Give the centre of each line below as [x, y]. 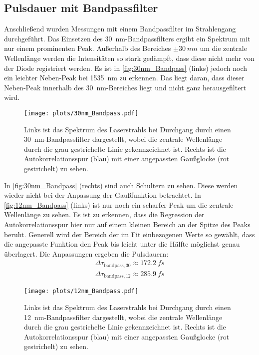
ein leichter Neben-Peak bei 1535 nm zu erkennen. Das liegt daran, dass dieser [124, 78]
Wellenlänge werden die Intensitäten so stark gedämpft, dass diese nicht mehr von [129, 58]
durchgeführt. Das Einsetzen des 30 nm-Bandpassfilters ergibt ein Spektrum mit [127, 38]
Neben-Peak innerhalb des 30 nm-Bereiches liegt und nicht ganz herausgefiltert [125, 87]
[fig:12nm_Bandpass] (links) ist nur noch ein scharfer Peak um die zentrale [119, 204]
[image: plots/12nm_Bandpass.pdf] [81, 291]
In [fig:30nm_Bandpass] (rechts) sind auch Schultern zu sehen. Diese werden [121, 185]
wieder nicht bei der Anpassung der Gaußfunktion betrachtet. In [103, 195]
